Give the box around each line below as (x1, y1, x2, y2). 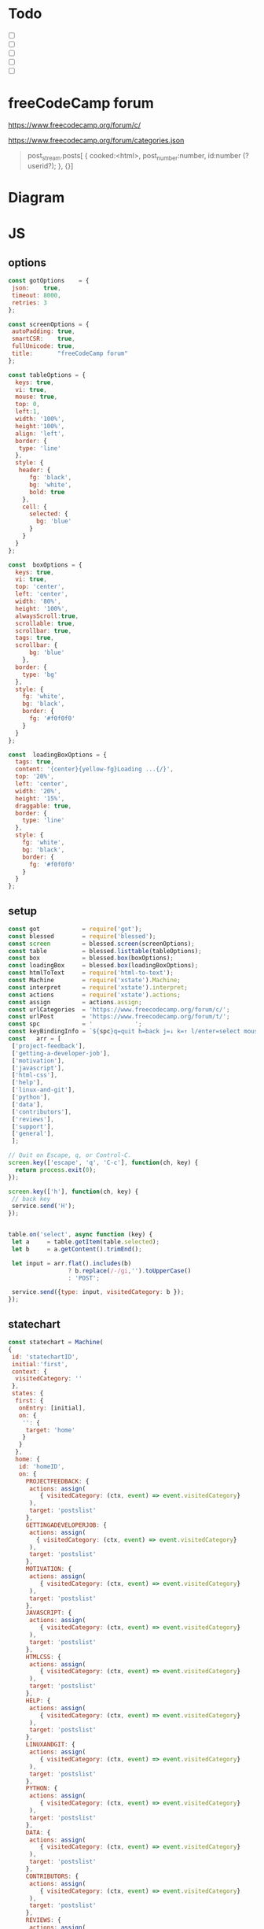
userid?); (27, 161, 57, 170)
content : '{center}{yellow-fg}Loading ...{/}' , (15, 765, 174, 774)
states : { (11, 1390, 44, 1398)
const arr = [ (8, 1035, 61, 1043)
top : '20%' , (15, 773, 55, 781)
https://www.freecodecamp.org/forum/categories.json (8, 135, 185, 146)
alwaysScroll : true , (15, 612, 79, 620)
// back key (11, 1195, 51, 1203)
